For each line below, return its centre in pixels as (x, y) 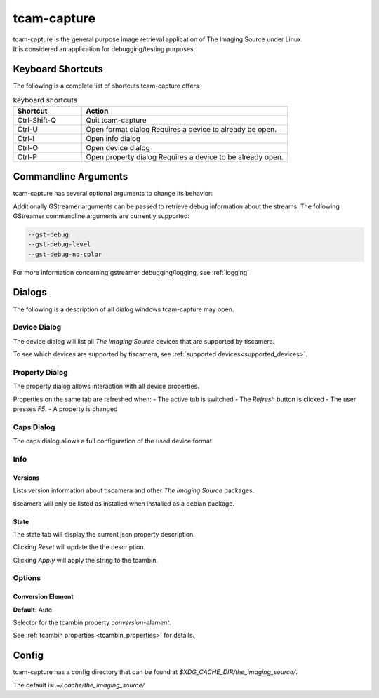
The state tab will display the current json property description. (104, 534)
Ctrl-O (28, 147)
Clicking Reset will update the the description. (79, 547)
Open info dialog (113, 138)
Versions (26, 478)
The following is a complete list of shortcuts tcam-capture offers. (107, 86)
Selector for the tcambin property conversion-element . (92, 623)
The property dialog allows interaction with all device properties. (106, 387)
